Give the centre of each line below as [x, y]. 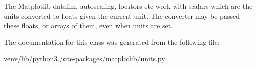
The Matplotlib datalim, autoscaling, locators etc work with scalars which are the [128, 6]
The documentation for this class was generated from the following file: [112, 42]
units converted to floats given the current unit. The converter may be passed [122, 16]
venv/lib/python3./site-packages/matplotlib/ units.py [85, 58]
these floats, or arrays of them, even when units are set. [89, 25]
